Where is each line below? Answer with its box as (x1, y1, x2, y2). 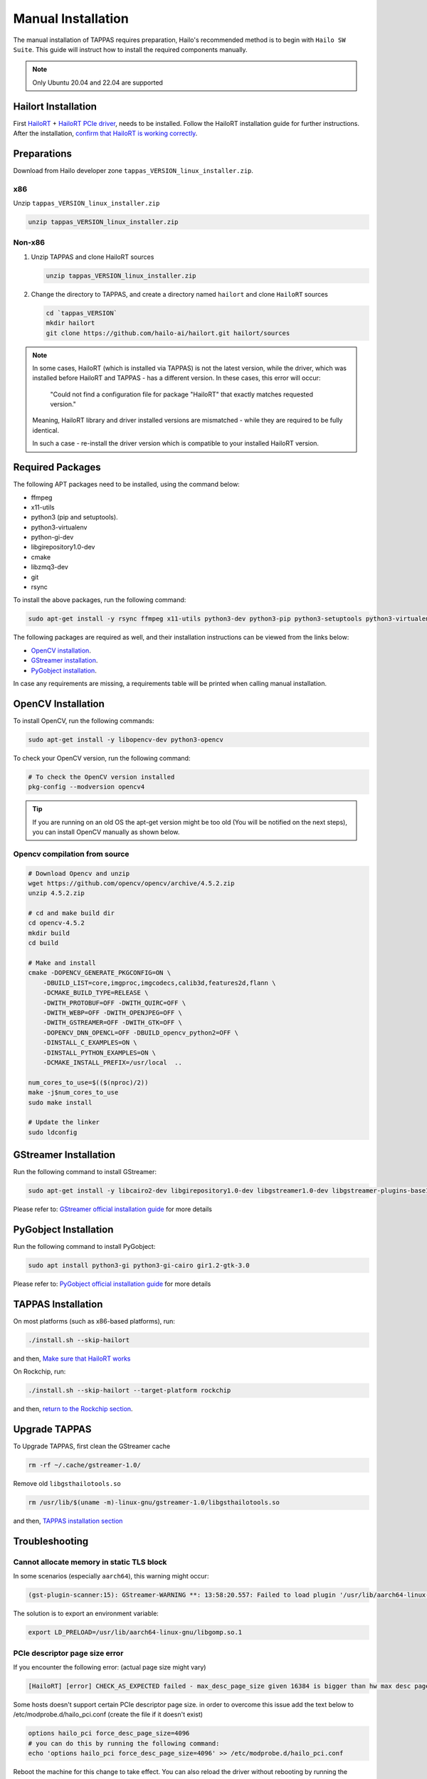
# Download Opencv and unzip (28, 869, 130, 877)
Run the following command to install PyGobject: (13, 1242, 156, 1251)
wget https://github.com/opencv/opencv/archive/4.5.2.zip (28, 879, 235, 887)
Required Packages (13, 461, 101, 473)
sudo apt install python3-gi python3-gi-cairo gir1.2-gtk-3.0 (28, 1262, 250, 1269)
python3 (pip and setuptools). (31, 513, 118, 522)
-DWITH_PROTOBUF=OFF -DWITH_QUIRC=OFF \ (43, 998, 186, 1007)
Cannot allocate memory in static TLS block (13, 1557, 167, 1567)
